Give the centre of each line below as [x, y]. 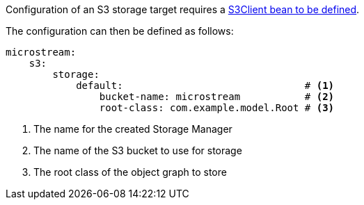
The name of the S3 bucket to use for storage [138, 150]
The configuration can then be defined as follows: [120, 31]
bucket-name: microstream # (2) [217, 97]
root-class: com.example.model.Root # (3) [217, 108]
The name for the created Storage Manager [133, 129]
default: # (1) [205, 85]
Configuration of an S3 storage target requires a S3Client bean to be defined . [183, 9]
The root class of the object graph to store [130, 172]
